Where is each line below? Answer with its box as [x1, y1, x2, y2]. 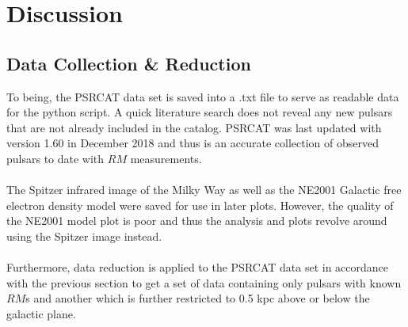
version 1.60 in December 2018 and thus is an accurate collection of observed [6, 135, 379, 151]
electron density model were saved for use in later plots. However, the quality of [6, 196, 394, 213]
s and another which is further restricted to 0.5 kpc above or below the [25, 290, 370, 306]
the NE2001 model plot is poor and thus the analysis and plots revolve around [6, 212, 387, 229]
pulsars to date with [6, 150, 105, 166]
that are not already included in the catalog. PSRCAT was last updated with [6, 119, 382, 135]
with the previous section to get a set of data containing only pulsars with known [6, 274, 402, 291]
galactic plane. [6, 305, 76, 321]
